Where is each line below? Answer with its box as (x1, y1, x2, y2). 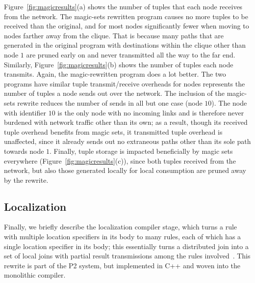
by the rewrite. (4, 174, 49, 185)
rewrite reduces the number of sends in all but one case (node (17, 97, 203, 108)
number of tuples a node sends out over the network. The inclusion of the (4, 88, 225, 98)
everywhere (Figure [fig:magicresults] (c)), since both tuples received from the (4, 155, 236, 166)
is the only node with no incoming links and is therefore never (57, 107, 244, 117)
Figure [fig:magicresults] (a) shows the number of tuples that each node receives (4, 1, 243, 11)
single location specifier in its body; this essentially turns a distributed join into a (4, 241, 249, 251)
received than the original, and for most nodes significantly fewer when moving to (4, 21, 249, 31)
